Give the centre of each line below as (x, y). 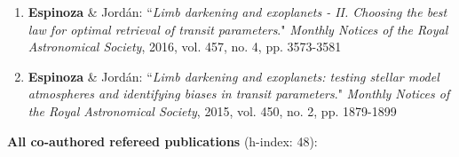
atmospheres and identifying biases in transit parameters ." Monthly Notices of (239, 94)
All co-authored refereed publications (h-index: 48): (162, 141)
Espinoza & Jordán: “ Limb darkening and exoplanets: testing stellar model (233, 76)
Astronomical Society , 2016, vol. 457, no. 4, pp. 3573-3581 (185, 47)
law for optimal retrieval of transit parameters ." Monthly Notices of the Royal (238, 29)
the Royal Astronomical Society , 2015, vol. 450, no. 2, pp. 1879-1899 (212, 110)
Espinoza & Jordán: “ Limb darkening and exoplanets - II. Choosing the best (237, 12)
